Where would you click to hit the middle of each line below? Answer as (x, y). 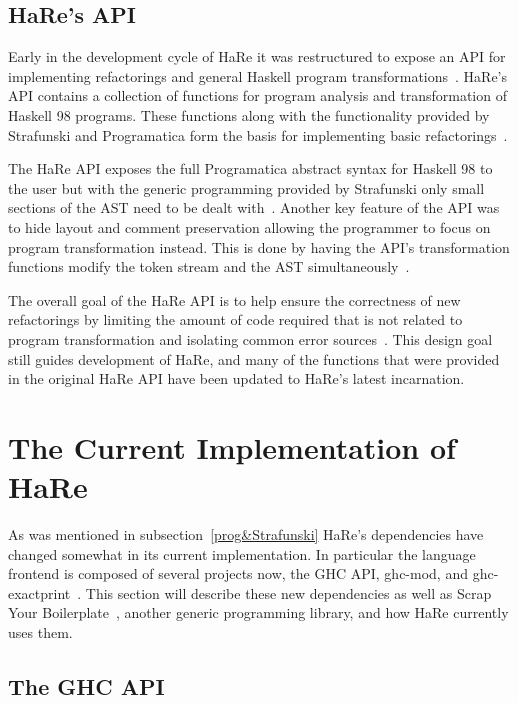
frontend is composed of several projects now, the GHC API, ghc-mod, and (238, 573)
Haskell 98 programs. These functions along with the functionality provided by (249, 114)
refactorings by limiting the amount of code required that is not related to (235, 319)
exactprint (39, 592)
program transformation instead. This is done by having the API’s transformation (259, 246)
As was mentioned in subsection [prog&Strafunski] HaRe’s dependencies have (246, 534)
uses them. (40, 631)
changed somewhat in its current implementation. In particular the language (242, 553)
